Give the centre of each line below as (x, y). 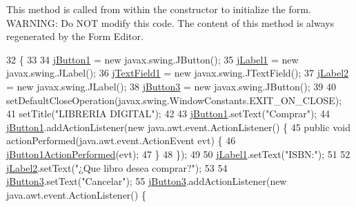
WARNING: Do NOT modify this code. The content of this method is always (170, 22)
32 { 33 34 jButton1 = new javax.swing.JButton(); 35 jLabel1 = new (152, 59)
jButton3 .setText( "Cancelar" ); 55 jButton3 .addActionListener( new (147, 181)
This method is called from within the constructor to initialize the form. (159, 9)
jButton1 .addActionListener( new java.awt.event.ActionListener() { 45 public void (179, 127)
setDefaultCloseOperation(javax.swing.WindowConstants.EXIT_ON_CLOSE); (174, 100)
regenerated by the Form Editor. (75, 36)
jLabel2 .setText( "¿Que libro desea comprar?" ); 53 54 (117, 167)
